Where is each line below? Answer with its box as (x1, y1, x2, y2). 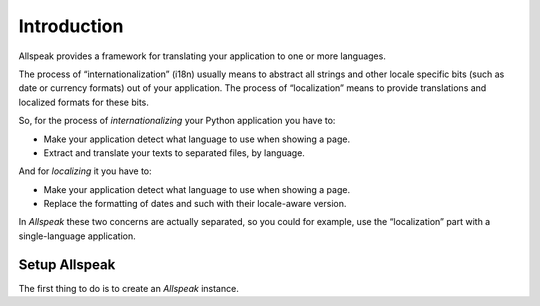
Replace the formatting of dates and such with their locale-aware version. (43, 198, 347, 210)
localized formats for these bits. (18, 96, 150, 108)
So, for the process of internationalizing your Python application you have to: (18, 115, 336, 127)
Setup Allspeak (18, 256, 116, 273)
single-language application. (18, 230, 137, 242)
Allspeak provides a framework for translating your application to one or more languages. (18, 50, 387, 62)
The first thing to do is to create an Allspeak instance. (18, 282, 239, 294)
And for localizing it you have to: (18, 165, 152, 177)
